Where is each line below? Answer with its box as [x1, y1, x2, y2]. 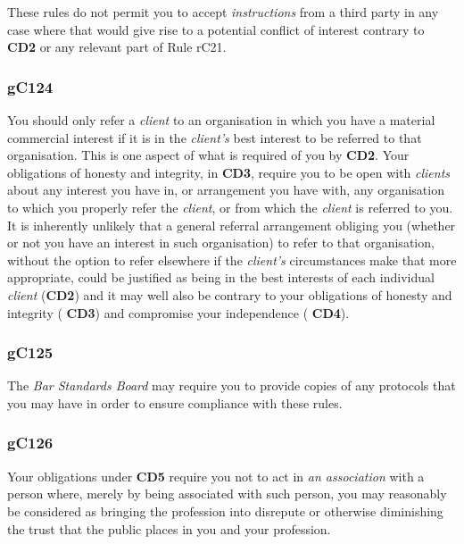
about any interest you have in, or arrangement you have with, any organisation [7, 180, 444, 199]
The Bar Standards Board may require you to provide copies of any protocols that [7, 376, 456, 395]
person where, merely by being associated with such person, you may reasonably [7, 484, 447, 503]
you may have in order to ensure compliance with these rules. [7, 393, 343, 412]
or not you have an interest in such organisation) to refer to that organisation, [7, 233, 435, 252]
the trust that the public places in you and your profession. [7, 519, 331, 538]
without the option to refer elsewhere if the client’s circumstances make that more [7, 250, 457, 269]
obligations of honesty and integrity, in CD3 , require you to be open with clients [7, 163, 451, 181]
